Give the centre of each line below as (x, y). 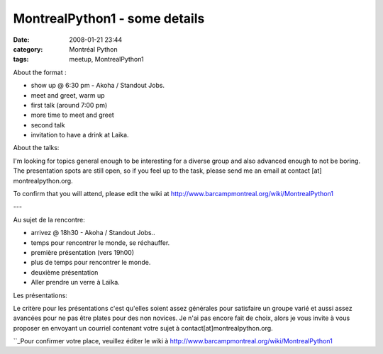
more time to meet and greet (73, 115)
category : (28, 49)
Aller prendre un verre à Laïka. (75, 282)
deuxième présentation (65, 272)
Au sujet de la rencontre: (49, 219)
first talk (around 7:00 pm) (69, 105)
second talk (48, 125)
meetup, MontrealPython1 (107, 59)
